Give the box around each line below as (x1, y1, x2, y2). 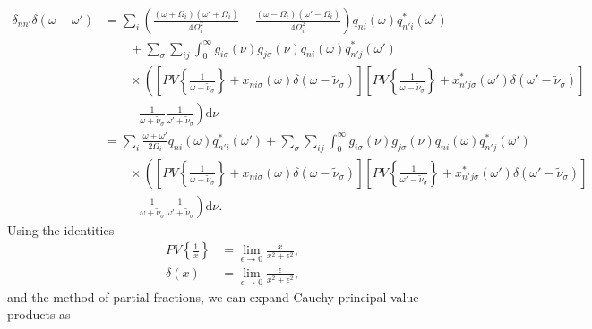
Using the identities (7, 220, 115, 239)
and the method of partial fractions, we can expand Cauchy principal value (7, 287, 419, 306)
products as (7, 305, 71, 324)
